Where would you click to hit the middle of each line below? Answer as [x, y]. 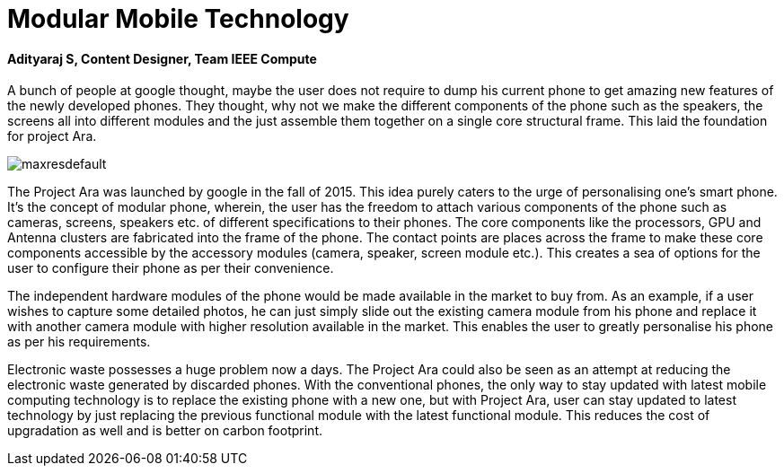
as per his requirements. [79, 342]
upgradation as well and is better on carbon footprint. [165, 431]
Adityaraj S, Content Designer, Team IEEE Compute [162, 58]
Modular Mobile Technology [178, 19]
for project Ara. [52, 136]
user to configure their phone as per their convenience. [171, 268]
